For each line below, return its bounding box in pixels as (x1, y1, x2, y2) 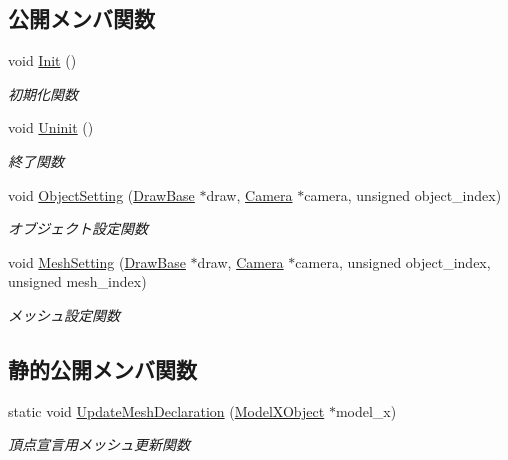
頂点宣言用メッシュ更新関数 (8, 434, 190, 455)
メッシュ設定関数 (8, 304, 120, 325)
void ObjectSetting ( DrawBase (8, 184, 195, 205)
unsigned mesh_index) (8, 271, 147, 292)
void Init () (8, 50, 77, 71)
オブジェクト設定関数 (8, 218, 148, 239)
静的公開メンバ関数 (8, 353, 197, 384)
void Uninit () (8, 117, 94, 138)
